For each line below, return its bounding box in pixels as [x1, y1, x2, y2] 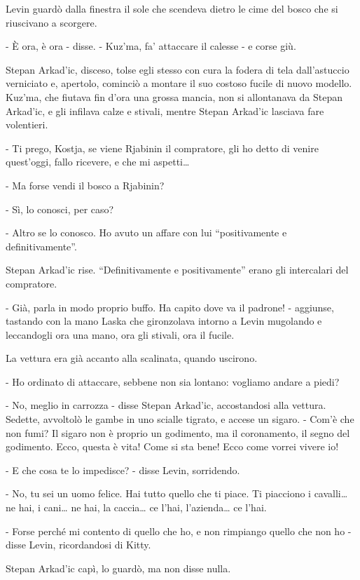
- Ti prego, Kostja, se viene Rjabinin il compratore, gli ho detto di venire [6, 140, 319, 155]
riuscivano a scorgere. [6, 15, 97, 29]
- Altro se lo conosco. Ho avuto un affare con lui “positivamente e [6, 225, 287, 240]
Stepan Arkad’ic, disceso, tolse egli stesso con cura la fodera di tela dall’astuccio [6, 62, 349, 76]
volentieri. [6, 117, 48, 132]
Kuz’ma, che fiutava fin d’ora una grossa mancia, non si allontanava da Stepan [6, 89, 342, 104]
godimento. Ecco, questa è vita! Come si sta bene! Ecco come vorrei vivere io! [6, 439, 339, 454]
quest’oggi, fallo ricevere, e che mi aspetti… [6, 154, 190, 169]
